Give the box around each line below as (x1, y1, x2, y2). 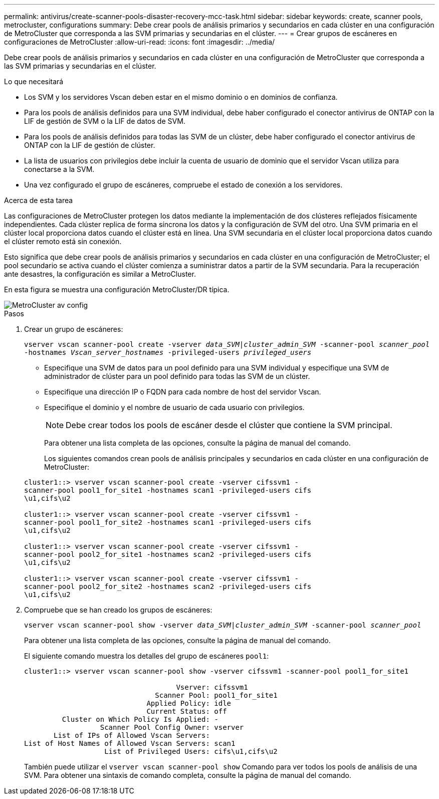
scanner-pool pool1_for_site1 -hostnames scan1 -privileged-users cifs (24, 486, 312, 494)
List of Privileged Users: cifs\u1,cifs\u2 (104, 747, 278, 755)
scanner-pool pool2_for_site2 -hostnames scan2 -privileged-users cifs (24, 582, 312, 590)
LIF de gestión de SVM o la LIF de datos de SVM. (24, 117, 185, 125)
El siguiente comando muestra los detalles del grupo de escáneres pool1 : (24, 652, 269, 660)
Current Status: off (146, 707, 227, 715)
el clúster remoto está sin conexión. (4, 237, 122, 246)
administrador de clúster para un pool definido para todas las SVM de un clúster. (44, 372, 310, 380)
